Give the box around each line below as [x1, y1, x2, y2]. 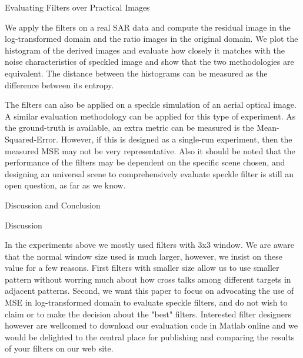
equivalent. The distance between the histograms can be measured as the [5, 67, 268, 79]
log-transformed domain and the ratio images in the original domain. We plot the [5, 32, 298, 45]
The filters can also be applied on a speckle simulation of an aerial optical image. [5, 98, 297, 111]
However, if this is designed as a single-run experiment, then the [61, 132, 292, 145]
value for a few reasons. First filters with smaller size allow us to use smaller [5, 261, 279, 274]
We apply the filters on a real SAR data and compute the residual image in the [5, 21, 291, 33]
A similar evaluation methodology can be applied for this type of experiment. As [5, 110, 296, 122]
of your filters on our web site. [5, 342, 114, 354]
